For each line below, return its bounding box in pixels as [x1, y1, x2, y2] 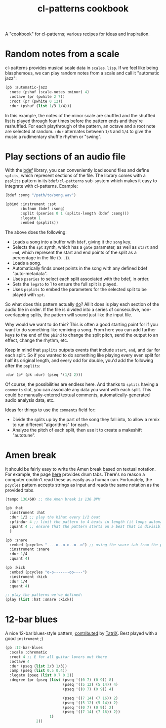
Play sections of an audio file [5, 151, 126, 162]
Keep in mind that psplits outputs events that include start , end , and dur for [5, 347, 161, 353]
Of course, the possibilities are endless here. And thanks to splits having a [5, 381, 159, 387]
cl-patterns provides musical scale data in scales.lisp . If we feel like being [5, 65, 158, 71]
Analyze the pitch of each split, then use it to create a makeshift [12, 427, 142, 433]
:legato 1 [20, 216, 41, 220]
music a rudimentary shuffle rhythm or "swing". [5, 134, 102, 140]
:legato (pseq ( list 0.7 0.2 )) [9, 673, 74, 678]
